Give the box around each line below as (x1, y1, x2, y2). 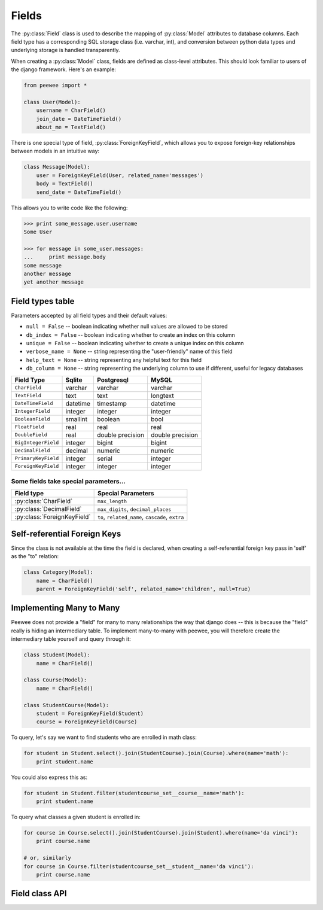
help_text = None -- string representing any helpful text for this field (26, 356, 202, 363)
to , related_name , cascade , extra (97, 513, 184, 521)
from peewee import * (23, 82, 87, 89)
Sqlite (65, 376, 83, 384)
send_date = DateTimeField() (36, 188, 122, 196)
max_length (97, 498, 127, 504)
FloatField (14, 424, 45, 430)
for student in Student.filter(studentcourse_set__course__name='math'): (23, 790, 245, 796)
